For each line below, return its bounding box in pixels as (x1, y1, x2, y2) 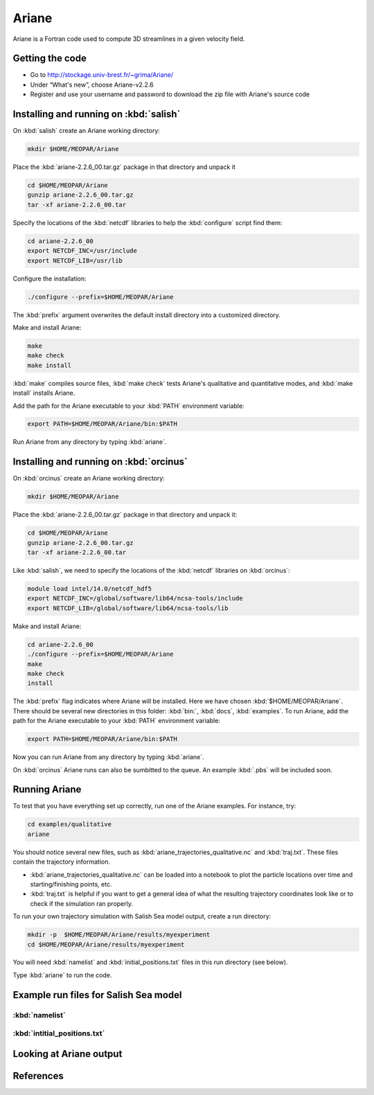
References (12, 1070, 64, 1082)
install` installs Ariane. (12, 389, 75, 398)
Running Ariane (12, 783, 82, 796)
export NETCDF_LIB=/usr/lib (27, 256, 123, 265)
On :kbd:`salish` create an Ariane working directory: (12, 127, 161, 135)
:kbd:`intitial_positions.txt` (12, 1029, 105, 1038)
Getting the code (12, 53, 87, 64)
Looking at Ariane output (12, 1048, 123, 1060)
